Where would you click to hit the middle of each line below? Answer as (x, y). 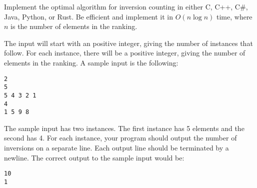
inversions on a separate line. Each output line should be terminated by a (116, 148)
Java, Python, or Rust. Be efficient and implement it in (89, 16)
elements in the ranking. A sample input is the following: (91, 62)
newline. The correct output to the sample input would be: (94, 157)
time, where (234, 16)
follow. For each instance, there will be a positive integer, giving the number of (125, 53)
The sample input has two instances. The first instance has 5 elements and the (124, 128)
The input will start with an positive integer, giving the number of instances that (128, 43)
